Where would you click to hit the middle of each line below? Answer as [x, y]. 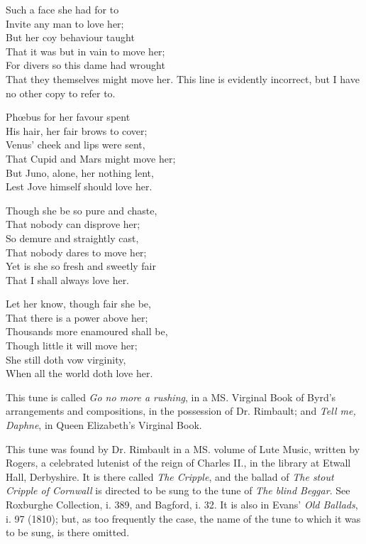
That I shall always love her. [68, 279]
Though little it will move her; [72, 346]
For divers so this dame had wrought [85, 65]
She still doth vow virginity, [66, 359]
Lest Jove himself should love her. [79, 186]
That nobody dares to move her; [76, 252]
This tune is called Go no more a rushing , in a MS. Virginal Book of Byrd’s [171, 397]
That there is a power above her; [77, 317]
